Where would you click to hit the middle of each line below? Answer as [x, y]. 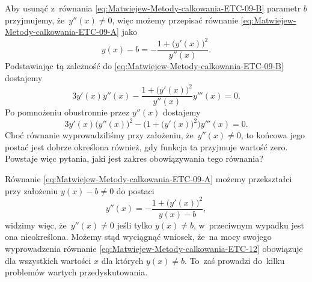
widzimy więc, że [36, 225]
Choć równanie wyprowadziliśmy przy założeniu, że [99, 135]
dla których [122, 260]
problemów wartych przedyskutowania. [76, 272]
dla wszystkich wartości [48, 260]
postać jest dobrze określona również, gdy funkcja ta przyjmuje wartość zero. [146, 146]
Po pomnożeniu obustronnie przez [67, 112]
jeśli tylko [135, 225]
